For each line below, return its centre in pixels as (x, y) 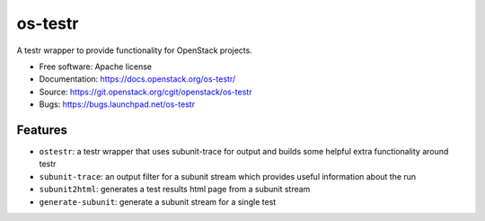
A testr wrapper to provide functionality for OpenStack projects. (135, 50)
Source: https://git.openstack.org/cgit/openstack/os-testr (145, 92)
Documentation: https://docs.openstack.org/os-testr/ (137, 79)
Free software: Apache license (96, 66)
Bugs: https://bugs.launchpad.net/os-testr (117, 104)
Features (42, 130)
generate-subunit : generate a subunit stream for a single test (158, 201)
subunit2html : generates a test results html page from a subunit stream (175, 190)
